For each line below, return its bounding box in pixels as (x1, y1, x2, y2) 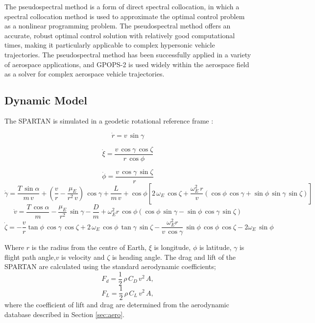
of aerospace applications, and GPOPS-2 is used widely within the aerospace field (4, 59, 249, 69)
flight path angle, (4, 251, 56, 262)
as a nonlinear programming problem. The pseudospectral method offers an (4, 21, 231, 31)
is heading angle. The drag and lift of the (112, 251, 236, 262)
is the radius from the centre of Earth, (31, 242, 146, 252)
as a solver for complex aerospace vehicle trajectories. (4, 69, 165, 79)
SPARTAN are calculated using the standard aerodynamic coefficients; (4, 261, 216, 272)
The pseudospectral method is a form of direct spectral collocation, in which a (4, 1, 240, 11)
